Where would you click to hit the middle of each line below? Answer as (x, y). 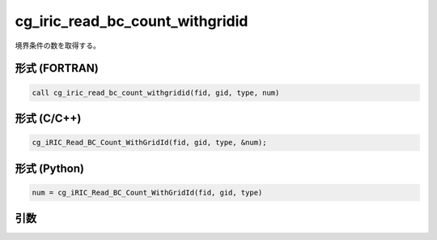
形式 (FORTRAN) (57, 69)
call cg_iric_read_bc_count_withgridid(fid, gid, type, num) (156, 92)
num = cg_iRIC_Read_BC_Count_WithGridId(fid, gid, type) (147, 192)
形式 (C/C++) (48, 118)
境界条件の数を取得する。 (57, 45)
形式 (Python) (50, 168)
